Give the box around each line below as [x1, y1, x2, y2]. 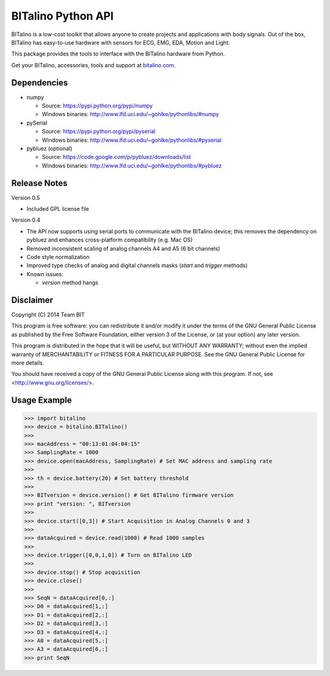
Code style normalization [26, 254, 90, 260]
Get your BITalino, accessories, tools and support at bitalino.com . [11, 61, 176, 68]
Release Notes [11, 178, 68, 188]
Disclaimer [11, 295, 53, 305]
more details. [11, 359, 45, 367]
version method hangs [42, 279, 98, 287]
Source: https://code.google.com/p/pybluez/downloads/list [42, 153, 191, 161]
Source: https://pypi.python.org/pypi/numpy [42, 102, 153, 109]
